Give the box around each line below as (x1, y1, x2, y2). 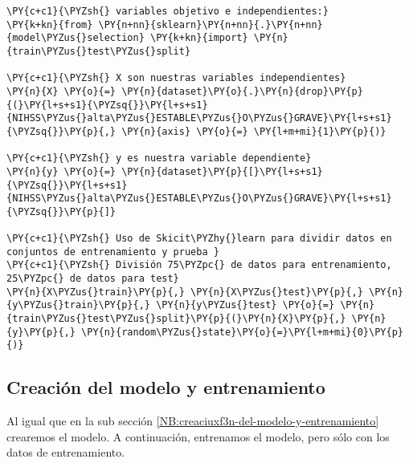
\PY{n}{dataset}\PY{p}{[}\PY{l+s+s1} (121, 165, 323, 177)
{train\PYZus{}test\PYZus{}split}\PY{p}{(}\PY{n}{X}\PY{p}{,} (6, 313, 346, 325)
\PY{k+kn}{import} (149, 32, 248, 44)
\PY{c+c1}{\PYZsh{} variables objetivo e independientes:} (6, 6, 329, 17)
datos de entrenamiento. (6, 444, 125, 461)
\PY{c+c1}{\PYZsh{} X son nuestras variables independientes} (6, 72, 346, 84)
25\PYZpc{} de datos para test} (6, 273, 179, 285)
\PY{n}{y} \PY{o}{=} (6, 165, 117, 177)
